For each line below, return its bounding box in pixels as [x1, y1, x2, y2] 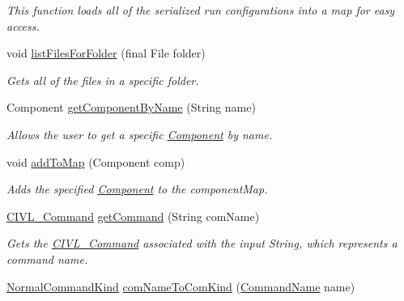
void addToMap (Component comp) [6, 153, 185, 170]
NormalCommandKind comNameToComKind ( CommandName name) [6, 278, 355, 295]
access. [6, 17, 40, 34]
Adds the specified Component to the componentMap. [6, 180, 268, 197]
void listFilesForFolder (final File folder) [6, 45, 206, 61]
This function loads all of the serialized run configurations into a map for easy [6, 2, 395, 18]
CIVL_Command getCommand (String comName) [6, 207, 260, 224]
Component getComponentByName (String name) [6, 99, 256, 116]
